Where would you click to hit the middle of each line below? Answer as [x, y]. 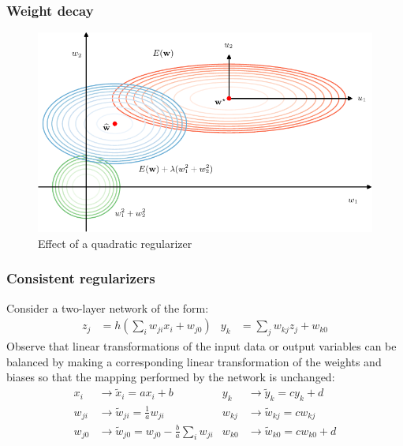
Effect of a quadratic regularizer [115, 243]
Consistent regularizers [81, 278]
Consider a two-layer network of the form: [108, 307]
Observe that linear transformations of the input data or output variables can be [201, 346]
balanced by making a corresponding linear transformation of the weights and [194, 361]
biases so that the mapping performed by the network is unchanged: [171, 377]
